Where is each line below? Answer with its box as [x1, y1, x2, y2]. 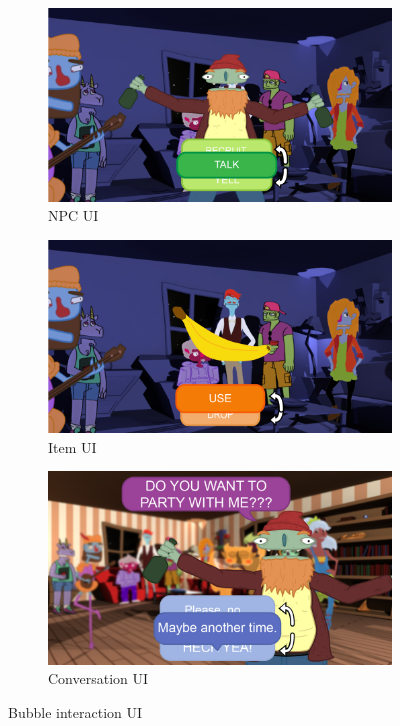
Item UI [48, 436, 97, 457]
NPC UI [48, 205, 99, 226]
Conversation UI [48, 668, 149, 689]
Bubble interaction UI [8, 702, 143, 723]
